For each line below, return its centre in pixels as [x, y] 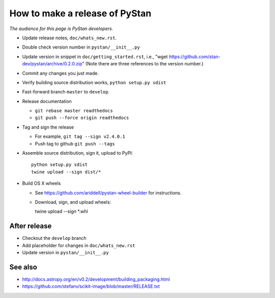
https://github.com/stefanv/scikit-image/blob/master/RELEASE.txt [91, 286]
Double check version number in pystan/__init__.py [81, 47]
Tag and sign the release [48, 127]
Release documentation [47, 101]
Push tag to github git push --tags [75, 143]
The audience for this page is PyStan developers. [61, 29]
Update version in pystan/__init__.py [65, 253]
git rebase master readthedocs [74, 111]
